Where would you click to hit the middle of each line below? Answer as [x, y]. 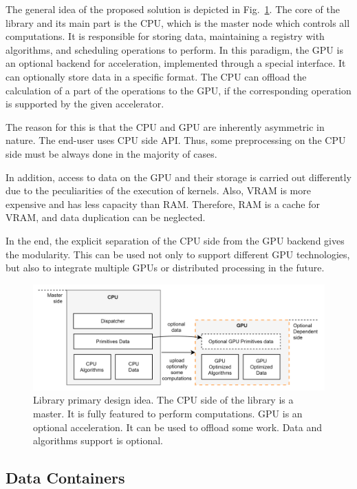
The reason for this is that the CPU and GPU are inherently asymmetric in [165, 126]
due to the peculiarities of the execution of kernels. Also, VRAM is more [158, 190]
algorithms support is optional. [98, 440]
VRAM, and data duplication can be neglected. [106, 217]
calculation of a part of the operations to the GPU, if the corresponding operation [178, 90]
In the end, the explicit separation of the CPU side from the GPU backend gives [175, 240]
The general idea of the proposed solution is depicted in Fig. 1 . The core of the [173, 9]
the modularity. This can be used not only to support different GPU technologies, [178, 254]
